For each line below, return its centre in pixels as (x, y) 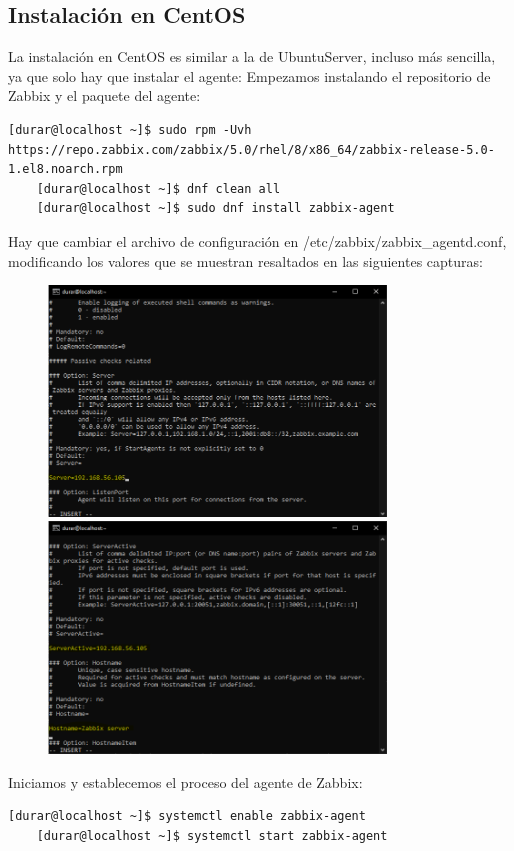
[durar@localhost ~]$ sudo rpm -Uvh (130, 129)
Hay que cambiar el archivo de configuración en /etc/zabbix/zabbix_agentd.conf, (257, 240)
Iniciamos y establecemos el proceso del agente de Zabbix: (185, 781)
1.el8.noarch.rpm (65, 169)
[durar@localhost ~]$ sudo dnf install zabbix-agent (215, 208)
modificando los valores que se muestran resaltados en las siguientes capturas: (245, 260)
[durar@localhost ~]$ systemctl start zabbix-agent (212, 835)
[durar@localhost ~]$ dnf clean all (158, 188)
